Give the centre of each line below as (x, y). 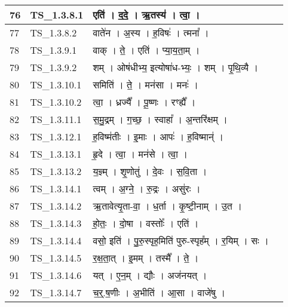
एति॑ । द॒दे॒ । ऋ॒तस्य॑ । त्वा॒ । (146, 15)
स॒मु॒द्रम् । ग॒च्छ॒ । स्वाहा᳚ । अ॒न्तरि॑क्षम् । (160, 119)
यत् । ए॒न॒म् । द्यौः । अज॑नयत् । (150, 275)
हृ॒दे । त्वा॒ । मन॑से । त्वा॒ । (140, 154)
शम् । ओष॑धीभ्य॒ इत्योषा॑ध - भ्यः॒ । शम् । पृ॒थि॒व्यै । (176, 67)
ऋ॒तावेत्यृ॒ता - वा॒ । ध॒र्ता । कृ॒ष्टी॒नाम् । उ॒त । (167, 206)
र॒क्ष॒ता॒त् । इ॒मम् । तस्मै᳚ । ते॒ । (146, 258)
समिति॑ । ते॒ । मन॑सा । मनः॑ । (145, 85)
